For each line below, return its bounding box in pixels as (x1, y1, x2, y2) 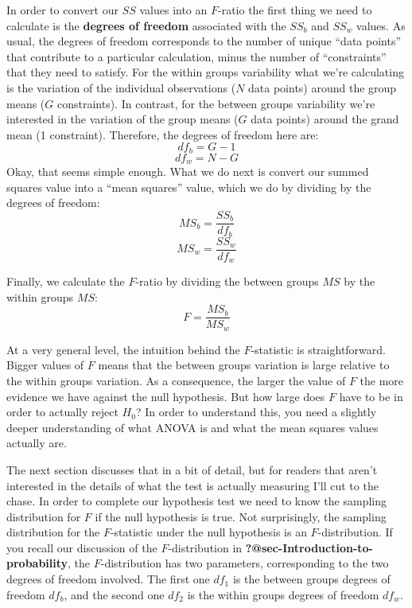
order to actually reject (6, 403, 119, 420)
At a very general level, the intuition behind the (6, 341, 240, 357)
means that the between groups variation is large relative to (98, 357, 390, 373)
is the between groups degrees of (232, 571, 391, 587)
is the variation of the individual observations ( (6, 79, 236, 95)
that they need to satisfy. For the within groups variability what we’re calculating (6, 64, 404, 80)
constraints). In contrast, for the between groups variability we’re (56, 95, 375, 111)
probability (6, 555, 68, 571)
